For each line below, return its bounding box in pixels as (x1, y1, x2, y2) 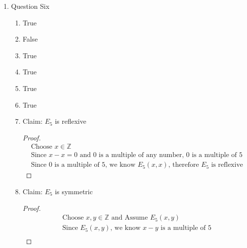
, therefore (168, 161, 199, 169)
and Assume (111, 214, 148, 222)
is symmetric (55, 186, 93, 197)
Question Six (11, 1, 50, 11)
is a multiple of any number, (99, 152, 184, 159)
